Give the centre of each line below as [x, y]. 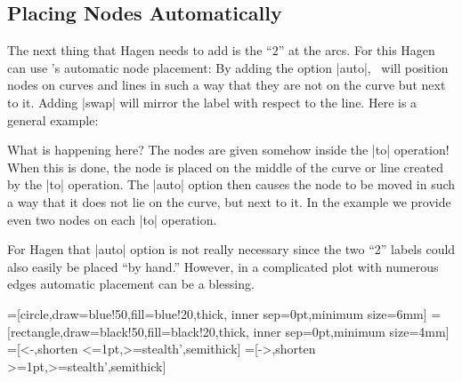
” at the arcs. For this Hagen [357, 50]
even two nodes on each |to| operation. [112, 219]
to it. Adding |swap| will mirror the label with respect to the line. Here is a [212, 102]
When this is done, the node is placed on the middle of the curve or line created [225, 167]
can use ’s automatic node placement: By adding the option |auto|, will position [228, 67]
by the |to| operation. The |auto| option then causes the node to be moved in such [231, 184]
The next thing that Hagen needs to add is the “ [140, 50]
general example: [53, 119]
